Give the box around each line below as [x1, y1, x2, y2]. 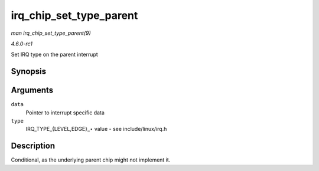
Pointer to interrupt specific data [25, 109, 105, 116]
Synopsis [11, 67, 47, 77]
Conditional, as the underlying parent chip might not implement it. [11, 156, 171, 163]
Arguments [11, 85, 54, 96]
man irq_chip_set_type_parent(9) [11, 29, 91, 37]
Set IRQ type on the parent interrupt [11, 51, 99, 58]
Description [11, 141, 56, 151]
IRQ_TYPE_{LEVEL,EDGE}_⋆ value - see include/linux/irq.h [25, 126, 167, 133]
